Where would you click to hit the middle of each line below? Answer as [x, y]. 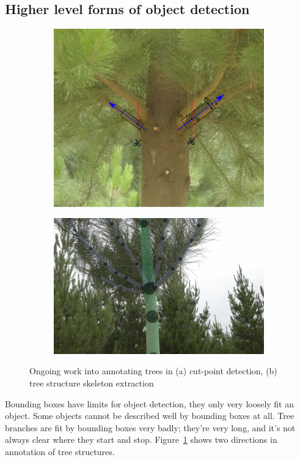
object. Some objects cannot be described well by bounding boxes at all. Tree [150, 416]
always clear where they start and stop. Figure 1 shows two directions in [141, 439]
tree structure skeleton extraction [92, 383]
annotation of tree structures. [60, 451]
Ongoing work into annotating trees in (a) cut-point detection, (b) [153, 371]
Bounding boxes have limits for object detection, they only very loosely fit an [150, 403]
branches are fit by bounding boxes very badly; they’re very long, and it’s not [150, 427]
